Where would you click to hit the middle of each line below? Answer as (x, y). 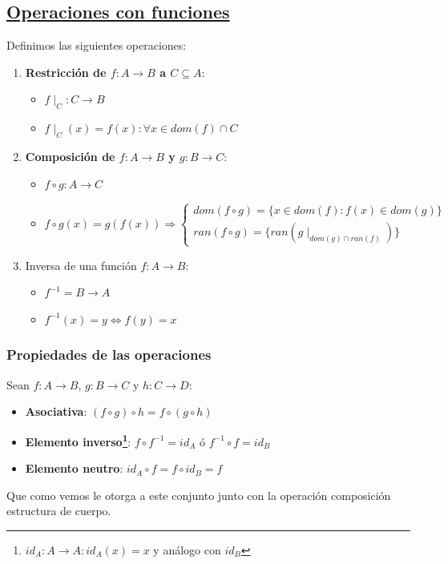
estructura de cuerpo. (59, 511)
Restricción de (66, 72)
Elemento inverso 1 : (78, 440)
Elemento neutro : (74, 468)
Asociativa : (56, 411)
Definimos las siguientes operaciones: (97, 45)
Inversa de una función (81, 265)
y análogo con (187, 549)
